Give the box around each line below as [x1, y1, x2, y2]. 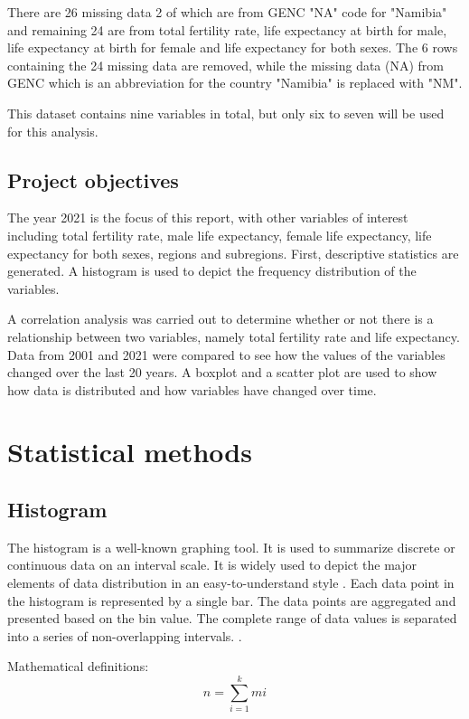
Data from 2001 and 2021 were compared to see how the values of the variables [7, 345, 446, 364]
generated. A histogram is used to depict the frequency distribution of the [7, 261, 417, 280]
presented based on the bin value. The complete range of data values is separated [7, 609, 457, 628]
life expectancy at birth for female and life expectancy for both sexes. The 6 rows [7, 38, 458, 57]
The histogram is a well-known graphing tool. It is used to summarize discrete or [7, 537, 455, 556]
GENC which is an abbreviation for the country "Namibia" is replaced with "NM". [7, 73, 463, 92]
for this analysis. [7, 121, 98, 140]
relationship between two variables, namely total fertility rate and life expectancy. [7, 326, 460, 345]
